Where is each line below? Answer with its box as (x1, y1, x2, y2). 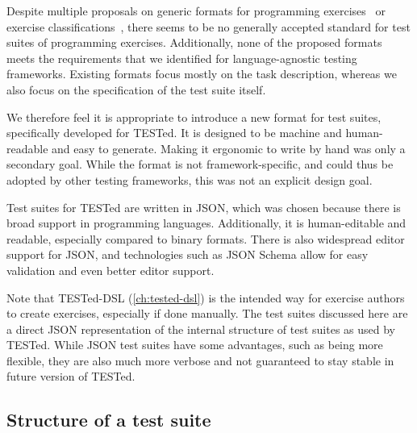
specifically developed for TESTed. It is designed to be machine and (6, 124, 342, 141)
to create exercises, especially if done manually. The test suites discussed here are (6, 305, 408, 322)
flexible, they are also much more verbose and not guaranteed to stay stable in (6, 352, 394, 368)
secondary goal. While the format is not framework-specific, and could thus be (6, 156, 394, 173)
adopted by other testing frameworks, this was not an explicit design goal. (6, 171, 373, 188)
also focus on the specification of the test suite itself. (6, 81, 266, 98)
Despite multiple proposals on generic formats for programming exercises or (6, 2, 386, 19)
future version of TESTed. (6, 368, 136, 385)
